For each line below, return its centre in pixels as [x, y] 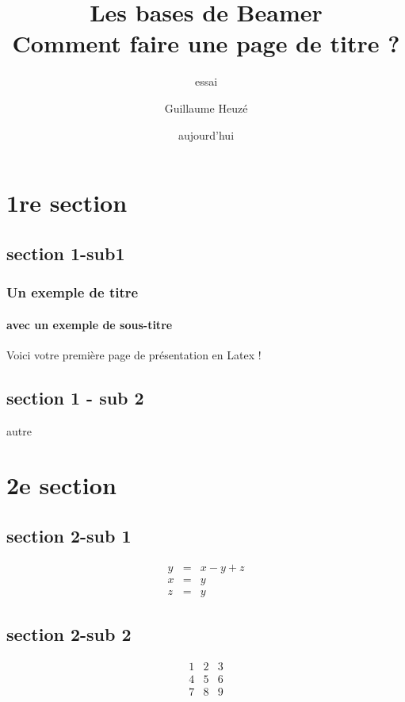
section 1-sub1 [66, 253]
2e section [61, 485]
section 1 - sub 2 [75, 397]
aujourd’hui [206, 134]
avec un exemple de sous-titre [90, 324]
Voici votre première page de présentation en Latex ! [134, 354]
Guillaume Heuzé [206, 107]
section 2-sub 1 [69, 535]
